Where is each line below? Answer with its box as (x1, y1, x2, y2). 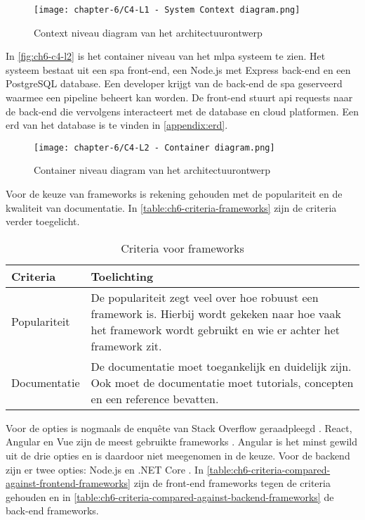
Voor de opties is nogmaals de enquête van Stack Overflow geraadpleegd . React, (6, 420, 352, 435)
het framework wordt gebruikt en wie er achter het (91, 321, 340, 338)
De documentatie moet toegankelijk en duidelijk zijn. (91, 357, 352, 374)
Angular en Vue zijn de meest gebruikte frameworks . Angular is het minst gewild (6, 434, 357, 449)
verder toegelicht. (6, 214, 80, 229)
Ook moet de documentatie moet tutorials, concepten (91, 374, 354, 391)
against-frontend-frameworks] (6, 476, 131, 490)
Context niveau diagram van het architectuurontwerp (34, 25, 263, 39)
